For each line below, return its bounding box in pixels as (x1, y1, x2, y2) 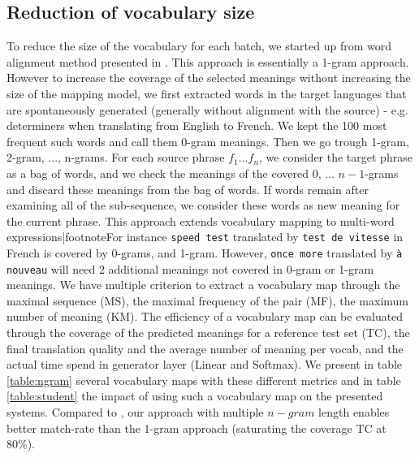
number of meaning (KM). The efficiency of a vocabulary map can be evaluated (6, 308, 404, 325)
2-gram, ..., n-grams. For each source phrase (6, 149, 225, 166)
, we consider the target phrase (259, 149, 413, 166)
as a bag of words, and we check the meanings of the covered (6, 164, 309, 181)
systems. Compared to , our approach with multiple (6, 404, 264, 421)
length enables (318, 404, 390, 421)
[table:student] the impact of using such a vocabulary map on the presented (6, 387, 383, 404)
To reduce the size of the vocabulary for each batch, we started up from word (6, 37, 392, 54)
